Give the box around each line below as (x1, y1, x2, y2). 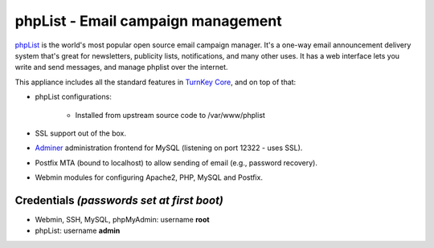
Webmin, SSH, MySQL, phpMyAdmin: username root (35, 214, 210, 224)
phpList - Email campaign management (14, 12, 282, 30)
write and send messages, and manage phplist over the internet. (14, 63, 228, 72)
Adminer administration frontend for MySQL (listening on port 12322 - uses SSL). (35, 143, 303, 152)
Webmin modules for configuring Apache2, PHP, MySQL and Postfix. (35, 173, 263, 182)
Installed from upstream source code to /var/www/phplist (75, 110, 265, 120)
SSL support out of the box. (35, 128, 127, 138)
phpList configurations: (35, 92, 112, 102)
